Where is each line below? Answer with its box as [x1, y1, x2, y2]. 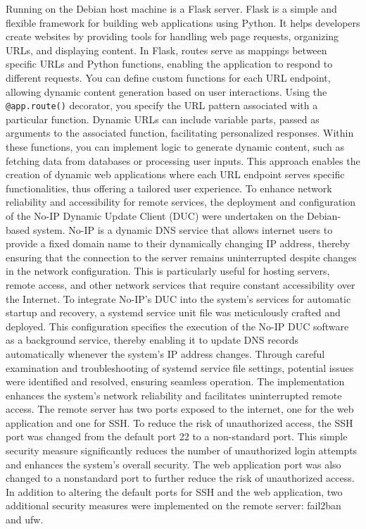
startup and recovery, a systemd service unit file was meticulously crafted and [6, 305, 341, 320]
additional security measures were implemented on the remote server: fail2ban [6, 498, 341, 513]
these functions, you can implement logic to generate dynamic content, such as [6, 139, 344, 154]
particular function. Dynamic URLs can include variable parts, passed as [6, 111, 320, 126]
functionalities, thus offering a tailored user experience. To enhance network [6, 180, 332, 195]
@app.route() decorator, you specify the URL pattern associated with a [6, 98, 318, 113]
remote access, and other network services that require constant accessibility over [6, 277, 355, 292]
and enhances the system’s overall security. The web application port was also [6, 456, 341, 471]
